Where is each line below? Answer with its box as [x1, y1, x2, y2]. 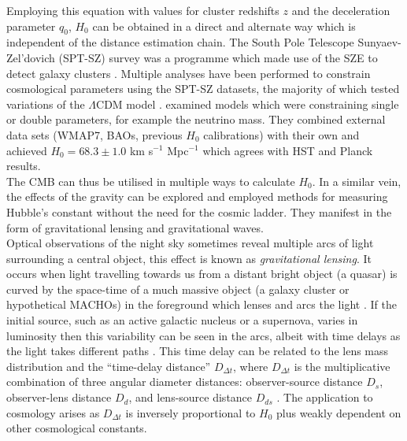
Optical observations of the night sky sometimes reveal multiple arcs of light [6, 235, 374, 251]
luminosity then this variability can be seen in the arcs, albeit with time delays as [6, 327, 401, 343]
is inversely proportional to [125, 404, 256, 421]
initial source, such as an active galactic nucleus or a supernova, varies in [6, 312, 358, 328]
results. [6, 157, 41, 174]
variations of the [6, 95, 85, 112]
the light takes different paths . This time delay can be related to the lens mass [6, 343, 389, 359]
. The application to [276, 389, 373, 406]
